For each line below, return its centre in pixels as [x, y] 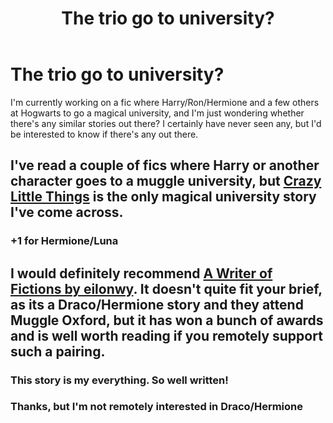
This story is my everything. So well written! [119, 380]
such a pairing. [58, 351]
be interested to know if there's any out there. [104, 134]
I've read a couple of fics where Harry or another [165, 165]
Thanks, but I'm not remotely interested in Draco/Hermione [156, 407]
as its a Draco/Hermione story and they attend [157, 304]
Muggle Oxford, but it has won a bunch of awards [167, 320]
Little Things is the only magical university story [163, 197]
